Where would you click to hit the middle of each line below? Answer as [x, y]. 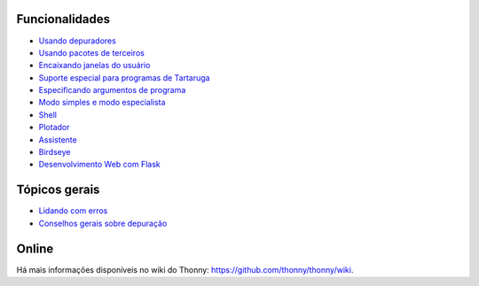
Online [35, 248]
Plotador [54, 128]
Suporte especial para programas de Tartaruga [124, 77]
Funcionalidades [63, 19]
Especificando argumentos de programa [112, 90]
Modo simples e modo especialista [102, 103]
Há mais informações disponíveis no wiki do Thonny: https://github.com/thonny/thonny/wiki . [185, 269]
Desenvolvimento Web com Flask [100, 165]
